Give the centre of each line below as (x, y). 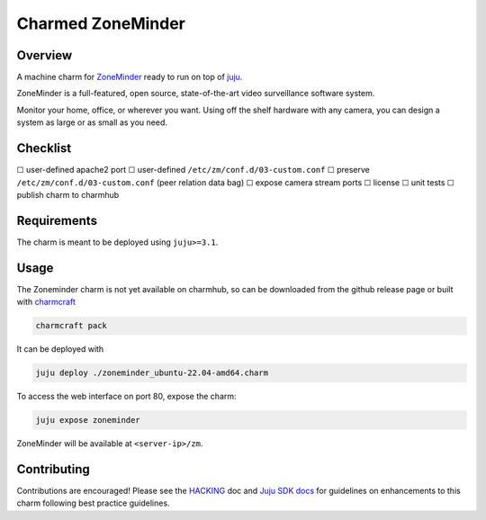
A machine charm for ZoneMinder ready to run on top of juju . (130, 77)
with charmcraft (46, 302)
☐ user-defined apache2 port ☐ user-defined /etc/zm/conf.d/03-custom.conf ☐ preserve (193, 170)
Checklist (44, 148)
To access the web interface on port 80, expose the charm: (127, 397)
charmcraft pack (72, 326)
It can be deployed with (60, 349)
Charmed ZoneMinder (101, 23)
